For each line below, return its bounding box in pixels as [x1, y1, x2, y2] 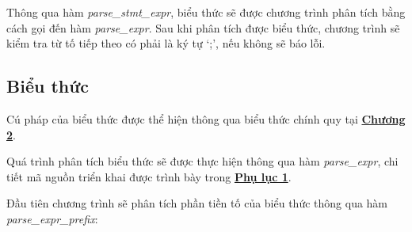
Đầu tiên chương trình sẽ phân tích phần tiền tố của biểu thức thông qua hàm [6, 195, 388, 211]
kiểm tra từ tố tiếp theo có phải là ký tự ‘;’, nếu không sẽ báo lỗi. [6, 35, 326, 51]
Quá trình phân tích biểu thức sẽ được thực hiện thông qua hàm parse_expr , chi [6, 153, 399, 169]
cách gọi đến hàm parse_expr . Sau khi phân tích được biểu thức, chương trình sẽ [6, 19, 400, 36]
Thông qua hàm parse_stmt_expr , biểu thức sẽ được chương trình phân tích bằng [6, 4, 406, 20]
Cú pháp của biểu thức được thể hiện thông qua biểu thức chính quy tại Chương [6, 110, 406, 127]
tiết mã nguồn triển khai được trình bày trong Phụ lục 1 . [6, 168, 292, 184]
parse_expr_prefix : [6, 210, 98, 226]
